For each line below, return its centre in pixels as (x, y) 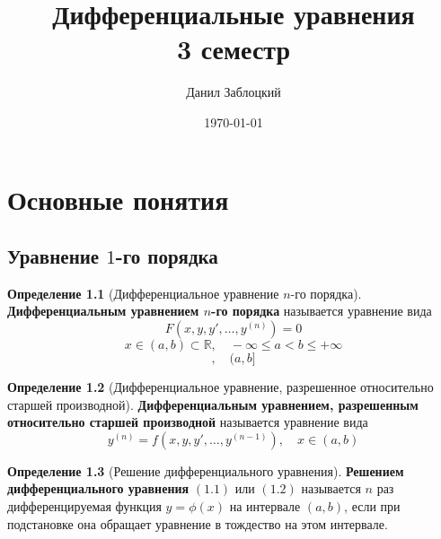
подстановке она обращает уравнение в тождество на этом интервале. (198, 523)
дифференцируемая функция (84, 506)
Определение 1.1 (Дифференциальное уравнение (143, 293)
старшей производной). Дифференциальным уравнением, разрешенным (213, 404)
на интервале (265, 506)
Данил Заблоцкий (234, 92)
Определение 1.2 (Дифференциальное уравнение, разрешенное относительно (220, 387)
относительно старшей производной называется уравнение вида (188, 422)
